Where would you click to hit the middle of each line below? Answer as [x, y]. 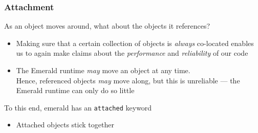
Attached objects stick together [65, 125]
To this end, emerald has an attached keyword [78, 107]
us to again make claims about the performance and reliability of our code [132, 53]
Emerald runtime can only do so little [75, 90]
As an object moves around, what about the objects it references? [107, 26]
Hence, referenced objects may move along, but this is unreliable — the [128, 80]
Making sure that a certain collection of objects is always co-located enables [135, 43]
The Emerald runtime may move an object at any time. [103, 70]
